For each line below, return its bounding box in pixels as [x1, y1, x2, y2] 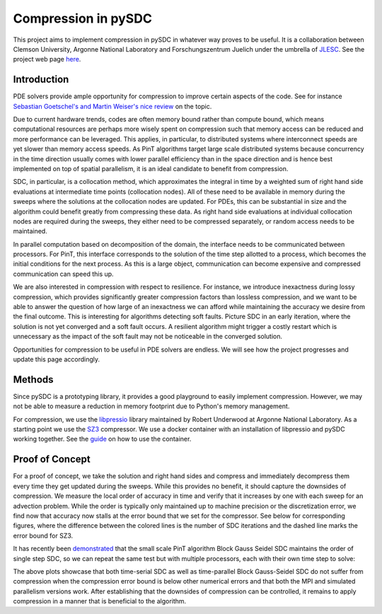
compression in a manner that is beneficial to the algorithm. [13, 597, 187, 606]
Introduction [13, 74, 69, 86]
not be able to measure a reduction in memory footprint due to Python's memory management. [13, 402, 290, 410]
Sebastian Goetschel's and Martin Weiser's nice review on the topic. [13, 102, 212, 110]
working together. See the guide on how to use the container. [13, 435, 192, 444]
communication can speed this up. [13, 270, 114, 278]
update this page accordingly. [13, 355, 100, 364]
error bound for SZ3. [13, 531, 74, 540]
